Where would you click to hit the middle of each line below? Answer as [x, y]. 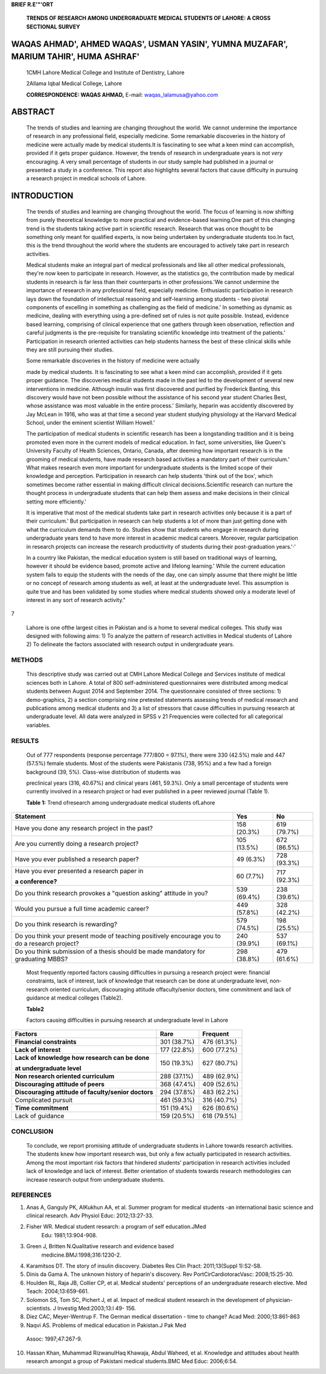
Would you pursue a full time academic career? [82, 909]
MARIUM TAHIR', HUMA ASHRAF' [75, 57]
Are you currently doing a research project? [77, 844]
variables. [38, 725]
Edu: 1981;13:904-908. [69, 1235]
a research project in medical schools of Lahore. [86, 178]
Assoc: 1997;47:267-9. [54, 1339]
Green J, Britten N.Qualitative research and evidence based [100, 1246]
